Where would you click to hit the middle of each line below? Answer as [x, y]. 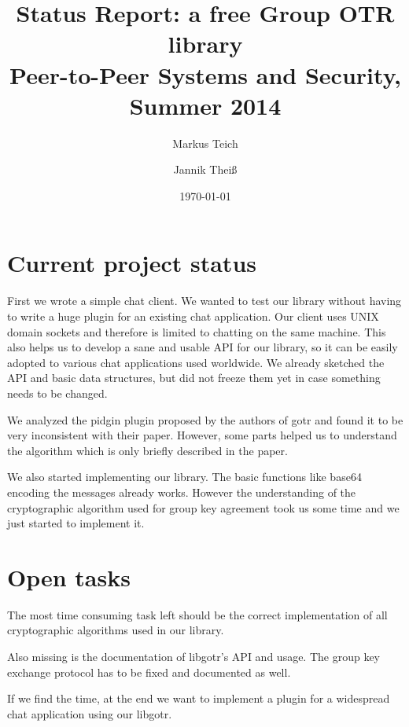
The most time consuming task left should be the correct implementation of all [197, 614]
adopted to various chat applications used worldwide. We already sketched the [196, 362]
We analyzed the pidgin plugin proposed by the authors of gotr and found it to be [205, 419]
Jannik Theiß [205, 169]
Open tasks [69, 576]
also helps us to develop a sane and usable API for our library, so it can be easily [203, 347]
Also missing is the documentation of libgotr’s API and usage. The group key [194, 657]
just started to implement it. [76, 523]
